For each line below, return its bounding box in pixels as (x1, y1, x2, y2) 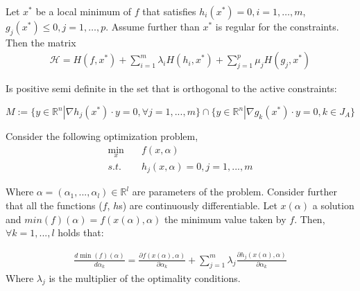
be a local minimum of (35, 4, 132, 18)
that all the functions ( (6, 197, 103, 212)
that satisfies (142, 4, 196, 18)
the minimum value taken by (164, 211, 286, 226)
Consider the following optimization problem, (6, 129, 198, 143)
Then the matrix (6, 35, 76, 49)
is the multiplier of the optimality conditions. (49, 270, 241, 285)
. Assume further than (105, 19, 200, 33)
